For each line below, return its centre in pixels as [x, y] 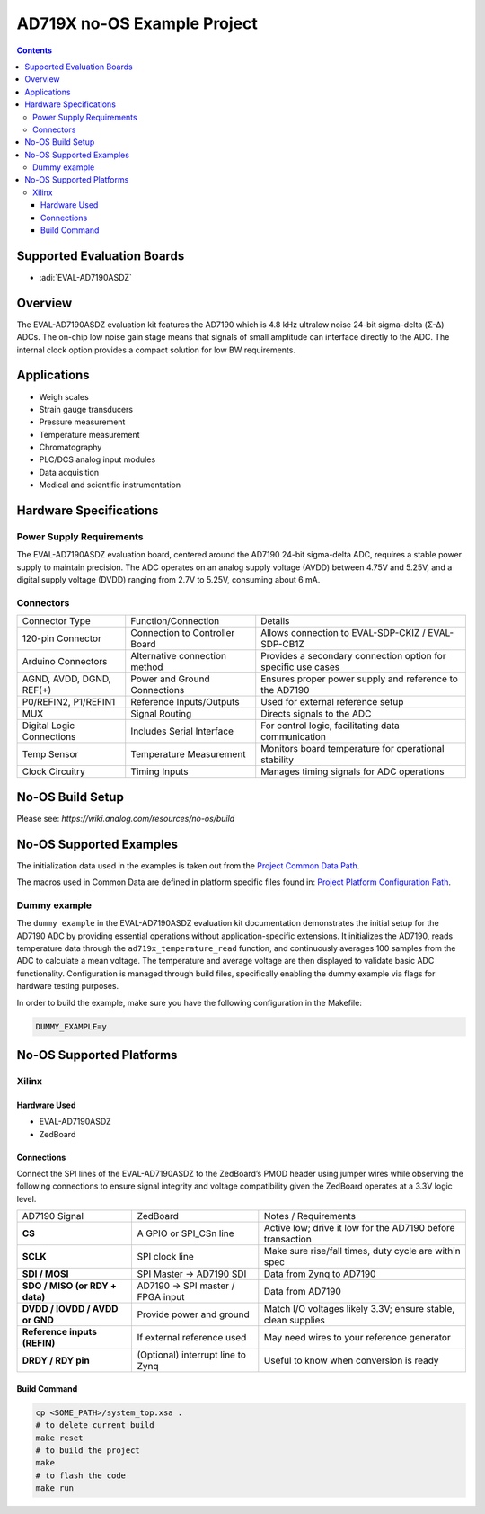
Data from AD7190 [302, 1292]
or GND [38, 1320]
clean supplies [294, 1320]
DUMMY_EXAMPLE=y [71, 1026]
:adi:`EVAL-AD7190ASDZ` [85, 277]
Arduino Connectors [65, 662]
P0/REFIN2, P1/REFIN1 [69, 702]
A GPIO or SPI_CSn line [185, 1233]
